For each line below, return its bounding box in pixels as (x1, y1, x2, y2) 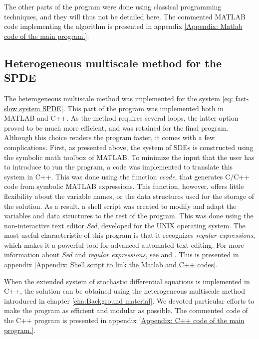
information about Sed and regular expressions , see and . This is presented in (4, 249, 239, 260)
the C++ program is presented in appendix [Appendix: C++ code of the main (4, 315, 245, 326)
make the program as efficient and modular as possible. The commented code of (4, 305, 248, 316)
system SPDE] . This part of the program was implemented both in (19, 103, 224, 113)
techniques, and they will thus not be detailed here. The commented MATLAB (4, 11, 246, 21)
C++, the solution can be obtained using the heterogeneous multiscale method (4, 286, 245, 296)
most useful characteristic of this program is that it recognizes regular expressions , (4, 230, 256, 240)
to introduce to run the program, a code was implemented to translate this (4, 162, 233, 172)
